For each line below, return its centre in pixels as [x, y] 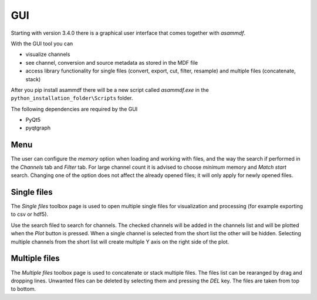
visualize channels [48, 54]
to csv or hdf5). [30, 214]
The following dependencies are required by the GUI [74, 109]
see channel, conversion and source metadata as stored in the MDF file [112, 62]
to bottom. [23, 289]
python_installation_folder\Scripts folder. [72, 98]
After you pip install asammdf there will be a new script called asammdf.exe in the [110, 90]
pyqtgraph [38, 128]
